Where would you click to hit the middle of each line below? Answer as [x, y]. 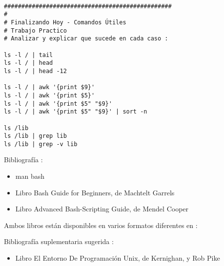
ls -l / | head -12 [35, 71]
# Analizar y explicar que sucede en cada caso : [86, 39]
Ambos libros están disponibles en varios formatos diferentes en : [101, 225]
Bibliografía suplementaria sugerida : [59, 241]
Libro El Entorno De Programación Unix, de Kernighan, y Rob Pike [118, 258]
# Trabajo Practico [35, 30]
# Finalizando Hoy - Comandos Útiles [65, 22]
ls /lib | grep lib [35, 136]
